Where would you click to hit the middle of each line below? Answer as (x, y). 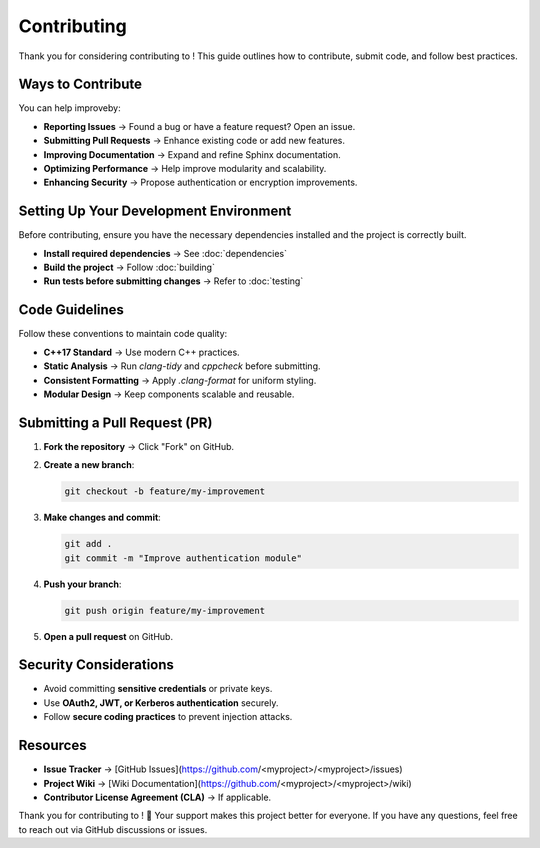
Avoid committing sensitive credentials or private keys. (158, 689)
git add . (88, 544)
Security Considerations (96, 665)
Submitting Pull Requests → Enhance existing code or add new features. (194, 141)
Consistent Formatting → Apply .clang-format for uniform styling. (180, 380)
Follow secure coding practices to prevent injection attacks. (168, 717)
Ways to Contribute (80, 84)
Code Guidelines (71, 310)
